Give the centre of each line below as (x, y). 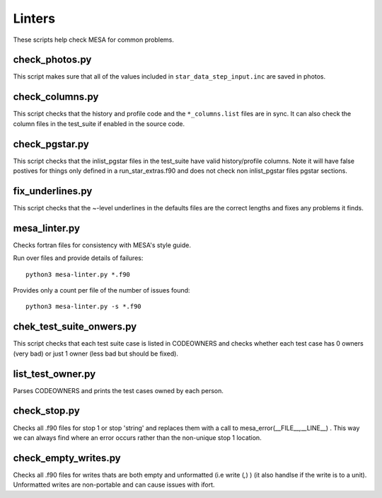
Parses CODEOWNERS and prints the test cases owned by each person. (118, 390)
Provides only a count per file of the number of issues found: (102, 290)
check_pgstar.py (51, 144)
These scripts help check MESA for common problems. (94, 40)
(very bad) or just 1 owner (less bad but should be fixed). (95, 353)
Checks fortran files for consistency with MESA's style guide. (102, 245)
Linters (34, 18)
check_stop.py (47, 411)
